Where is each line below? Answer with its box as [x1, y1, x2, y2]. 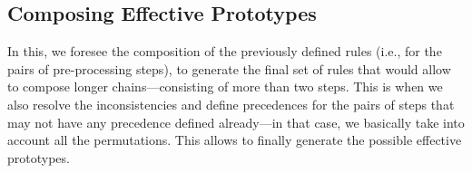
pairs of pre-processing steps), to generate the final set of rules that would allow [7, 59, 451, 78]
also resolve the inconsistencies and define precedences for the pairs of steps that [7, 94, 455, 113]
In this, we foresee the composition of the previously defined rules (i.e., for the [7, 42, 442, 61]
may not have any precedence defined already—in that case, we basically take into [7, 112, 465, 131]
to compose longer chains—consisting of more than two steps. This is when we [7, 77, 443, 96]
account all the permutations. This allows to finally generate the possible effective [7, 130, 462, 149]
